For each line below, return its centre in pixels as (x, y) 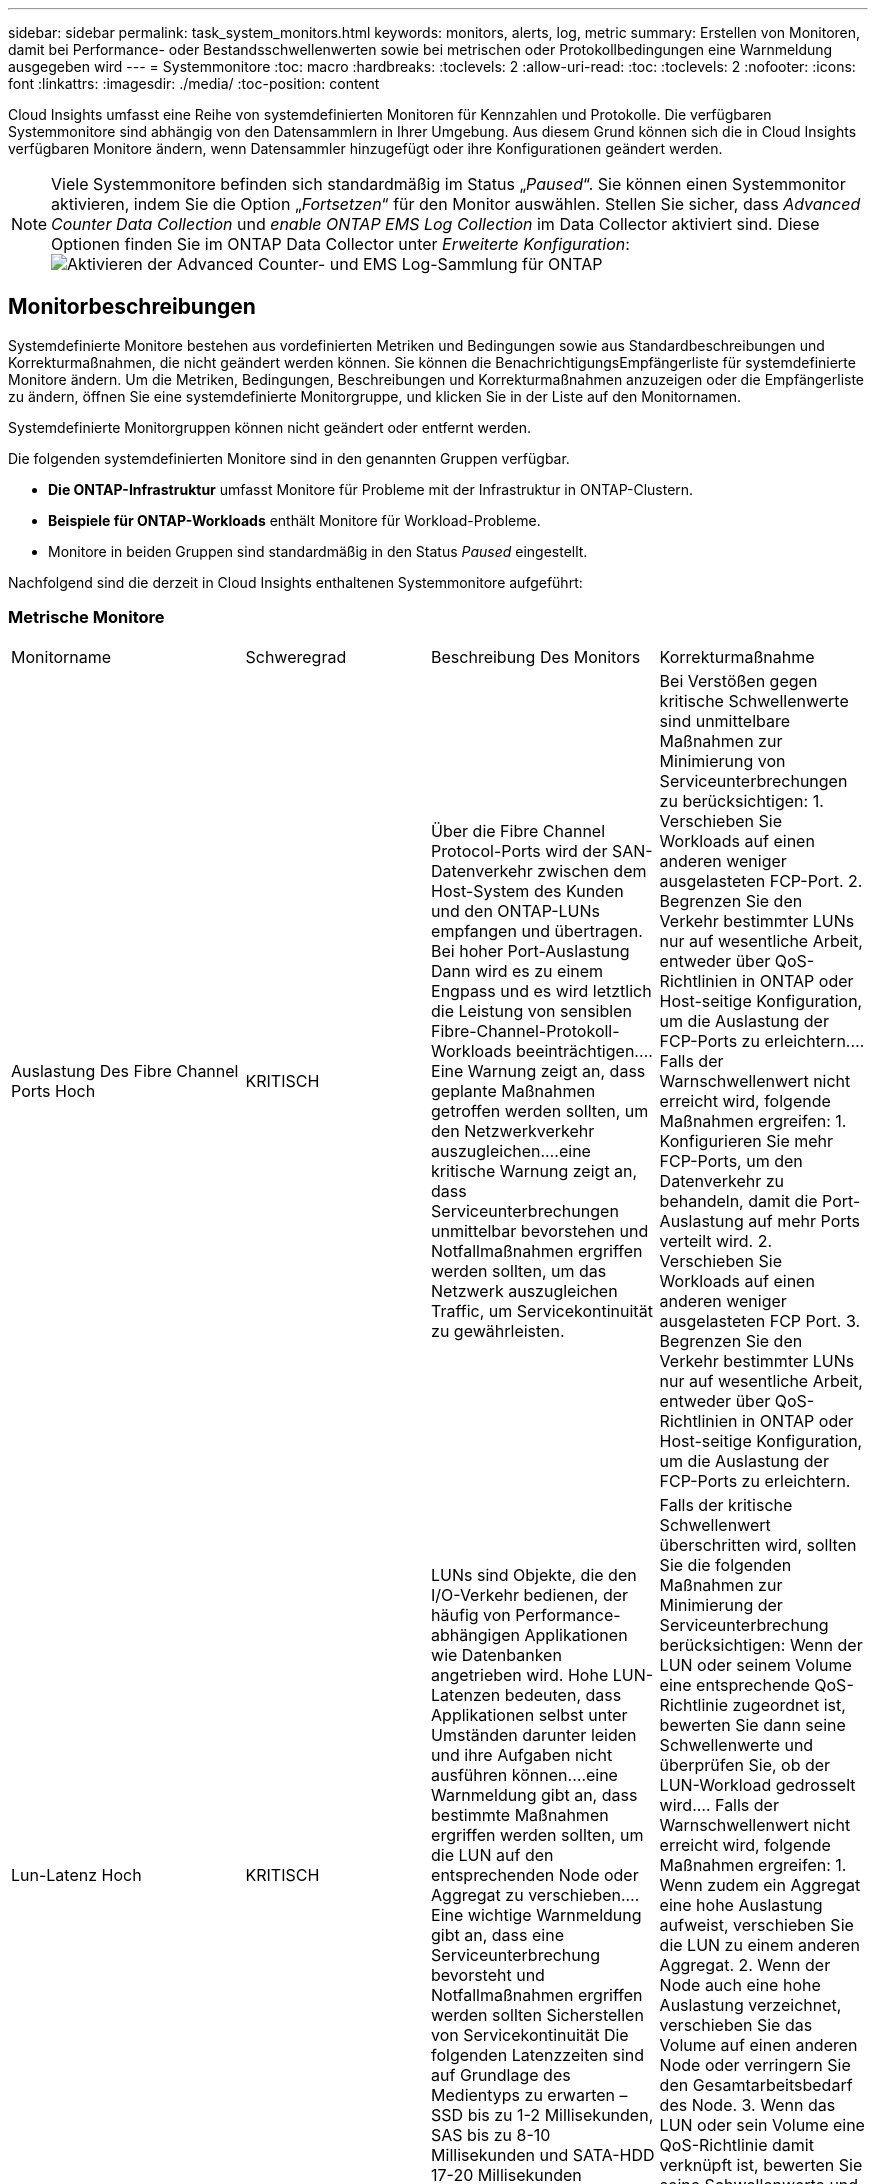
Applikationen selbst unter (529, 1714)
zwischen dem (592, 870)
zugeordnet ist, (789, 1704)
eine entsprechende (734, 1684)
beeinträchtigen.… (584, 1050)
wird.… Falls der (719, 1804)
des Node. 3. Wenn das (747, 2104)
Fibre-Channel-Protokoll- (525, 1030)
